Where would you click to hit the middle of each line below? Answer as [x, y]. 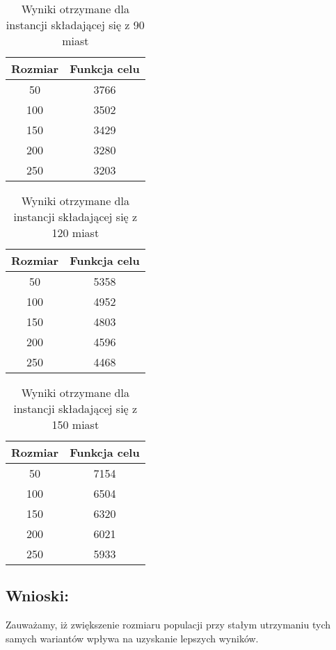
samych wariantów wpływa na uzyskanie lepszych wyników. [132, 638]
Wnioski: [37, 595]
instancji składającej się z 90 [75, 25]
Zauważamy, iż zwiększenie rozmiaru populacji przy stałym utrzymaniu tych [168, 625]
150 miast [75, 424]
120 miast [75, 233]
